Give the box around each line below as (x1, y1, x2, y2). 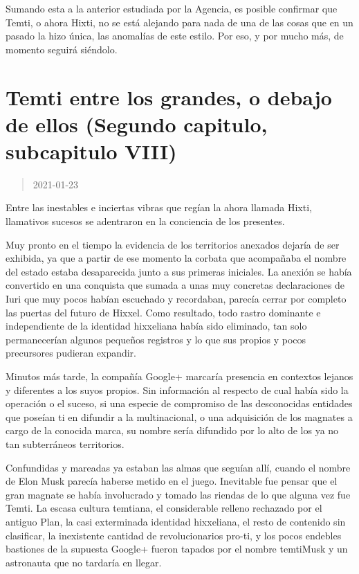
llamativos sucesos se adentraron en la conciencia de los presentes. (6, 214, 285, 228)
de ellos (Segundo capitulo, (6, 109, 268, 138)
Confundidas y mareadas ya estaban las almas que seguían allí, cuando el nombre (6, 460, 351, 474)
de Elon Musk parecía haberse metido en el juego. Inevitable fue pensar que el (6, 474, 338, 488)
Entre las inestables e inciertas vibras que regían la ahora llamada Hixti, (6, 200, 312, 215)
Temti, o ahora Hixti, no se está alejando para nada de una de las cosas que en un (6, 15, 353, 29)
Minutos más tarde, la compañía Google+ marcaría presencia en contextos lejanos (6, 369, 353, 383)
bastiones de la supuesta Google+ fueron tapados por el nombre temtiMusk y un (6, 541, 348, 556)
